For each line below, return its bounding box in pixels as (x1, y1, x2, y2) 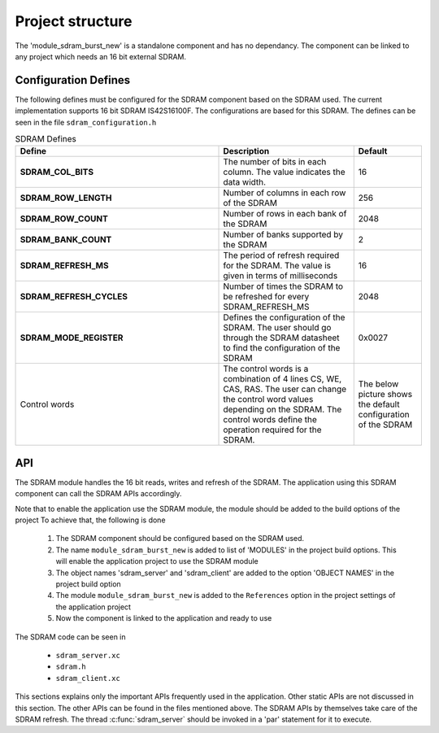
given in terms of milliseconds (223, 270, 338, 281)
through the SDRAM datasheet (223, 332, 341, 343)
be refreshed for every (223, 291, 310, 303)
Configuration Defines (15, 73, 131, 87)
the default (358, 399, 400, 410)
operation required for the (223, 424, 322, 435)
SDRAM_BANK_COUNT (20, 234, 112, 246)
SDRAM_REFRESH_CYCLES (20, 291, 128, 303)
